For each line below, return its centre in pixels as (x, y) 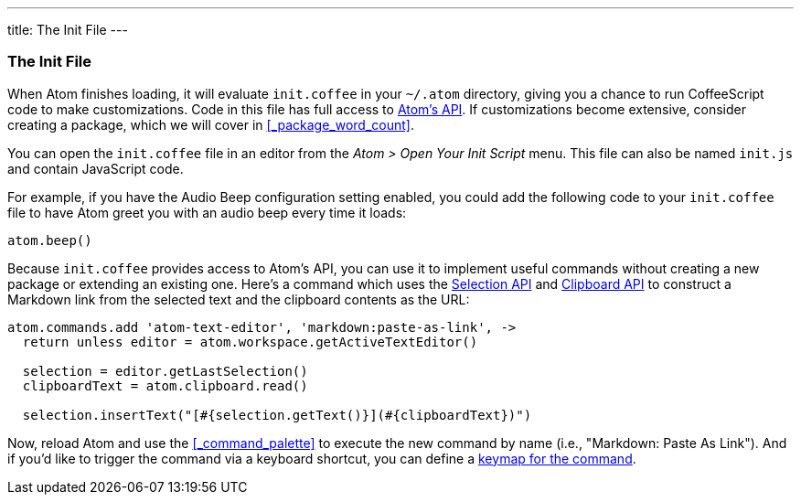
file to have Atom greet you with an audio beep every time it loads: (207, 212)
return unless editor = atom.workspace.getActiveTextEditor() (250, 342)
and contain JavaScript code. (96, 168)
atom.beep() (50, 240)
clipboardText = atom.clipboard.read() (165, 385)
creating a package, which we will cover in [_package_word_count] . (211, 124)
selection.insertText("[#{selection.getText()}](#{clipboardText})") (277, 415)
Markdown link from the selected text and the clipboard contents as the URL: (239, 299)
